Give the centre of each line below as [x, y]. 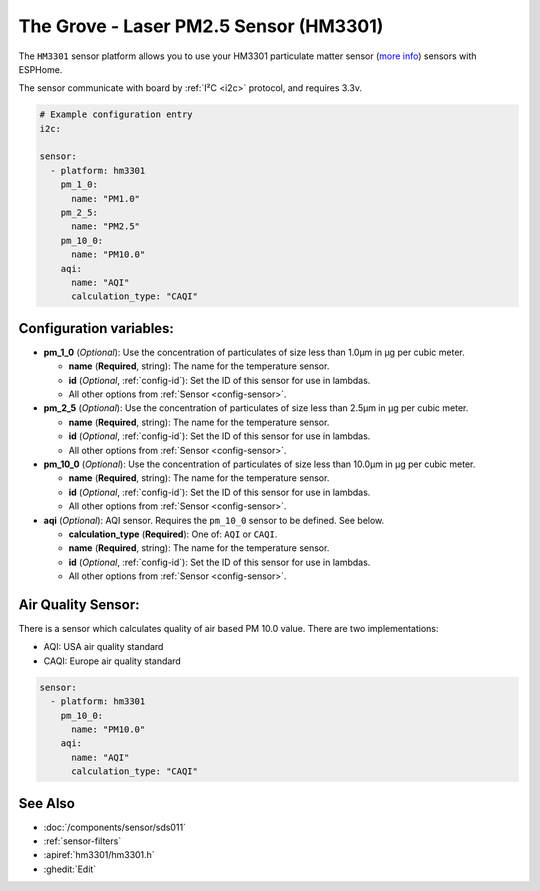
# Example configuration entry [116, 114]
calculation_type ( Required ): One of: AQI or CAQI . [173, 534]
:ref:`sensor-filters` [82, 841]
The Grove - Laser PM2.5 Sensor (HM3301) [201, 26]
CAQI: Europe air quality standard [112, 661]
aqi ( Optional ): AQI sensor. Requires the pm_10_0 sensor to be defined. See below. [214, 520]
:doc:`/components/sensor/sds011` [115, 827]
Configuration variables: [96, 328]
